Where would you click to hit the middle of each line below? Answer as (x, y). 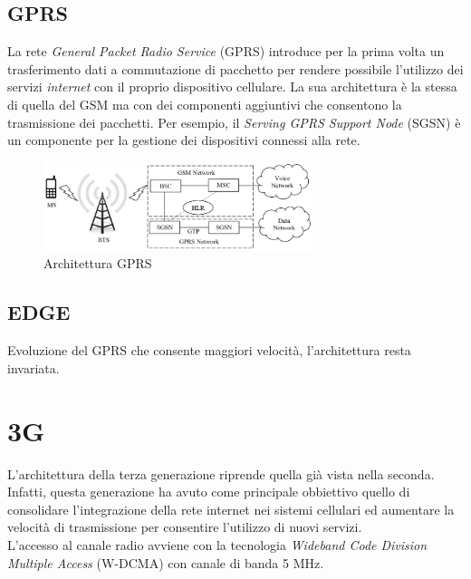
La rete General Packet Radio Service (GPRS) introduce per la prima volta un (226, 51)
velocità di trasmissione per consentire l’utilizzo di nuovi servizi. (185, 527)
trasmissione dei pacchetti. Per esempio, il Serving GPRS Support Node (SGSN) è (234, 122)
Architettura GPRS (98, 263)
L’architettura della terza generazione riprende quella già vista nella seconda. (221, 473)
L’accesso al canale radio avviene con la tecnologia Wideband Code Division (217, 544)
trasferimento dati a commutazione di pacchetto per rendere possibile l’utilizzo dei (235, 68)
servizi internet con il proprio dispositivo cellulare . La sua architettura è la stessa (232, 87)
